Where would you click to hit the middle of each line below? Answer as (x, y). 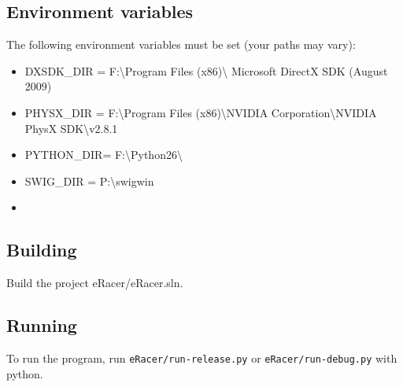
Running (42, 325)
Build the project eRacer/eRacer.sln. (95, 283)
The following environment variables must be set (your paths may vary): (181, 44)
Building (42, 250)
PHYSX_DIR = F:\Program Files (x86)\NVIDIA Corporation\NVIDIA (201, 112)
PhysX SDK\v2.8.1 (71, 128)
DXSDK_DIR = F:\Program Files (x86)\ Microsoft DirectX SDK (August (206, 70)
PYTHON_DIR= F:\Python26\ (104, 155)
